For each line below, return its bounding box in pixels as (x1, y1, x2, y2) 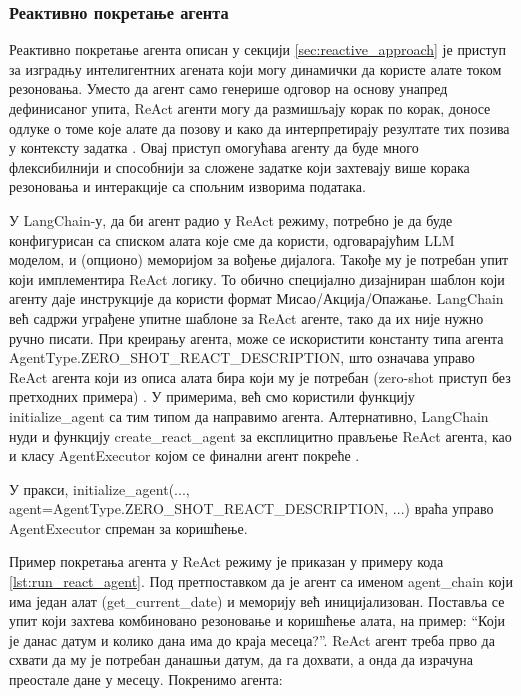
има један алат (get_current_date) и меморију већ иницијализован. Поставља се (9, 590, 505, 611)
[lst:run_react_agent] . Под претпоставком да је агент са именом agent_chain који (9, 571, 513, 592)
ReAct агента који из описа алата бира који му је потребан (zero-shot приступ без (9, 366, 511, 387)
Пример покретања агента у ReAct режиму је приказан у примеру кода (9, 551, 444, 572)
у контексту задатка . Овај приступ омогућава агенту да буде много (9, 137, 419, 158)
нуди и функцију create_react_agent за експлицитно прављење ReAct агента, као (9, 425, 512, 446)
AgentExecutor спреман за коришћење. (9, 517, 248, 538)
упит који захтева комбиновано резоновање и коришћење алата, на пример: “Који (9, 610, 506, 631)
